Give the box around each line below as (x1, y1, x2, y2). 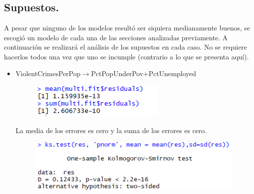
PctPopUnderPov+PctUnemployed (91, 68, 197, 78)
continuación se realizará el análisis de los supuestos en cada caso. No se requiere (4, 42, 247, 52)
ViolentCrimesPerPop (15, 68, 81, 78)
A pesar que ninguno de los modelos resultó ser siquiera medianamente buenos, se (4, 23, 250, 33)
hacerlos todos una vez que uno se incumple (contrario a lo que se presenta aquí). (4, 51, 249, 61)
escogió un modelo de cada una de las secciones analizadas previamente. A (4, 32, 228, 42)
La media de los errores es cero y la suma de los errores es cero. (15, 125, 207, 135)
